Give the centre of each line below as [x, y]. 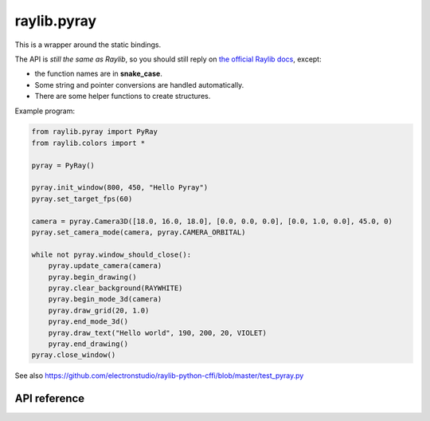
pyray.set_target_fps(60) [82, 199]
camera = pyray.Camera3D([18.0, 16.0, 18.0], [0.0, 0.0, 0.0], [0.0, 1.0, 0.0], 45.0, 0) [212, 221]
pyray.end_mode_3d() [88, 322]
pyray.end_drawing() [88, 344]
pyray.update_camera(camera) [105, 266]
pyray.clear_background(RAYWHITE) [115, 288]
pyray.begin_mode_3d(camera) [105, 299]
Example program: [45, 111]
